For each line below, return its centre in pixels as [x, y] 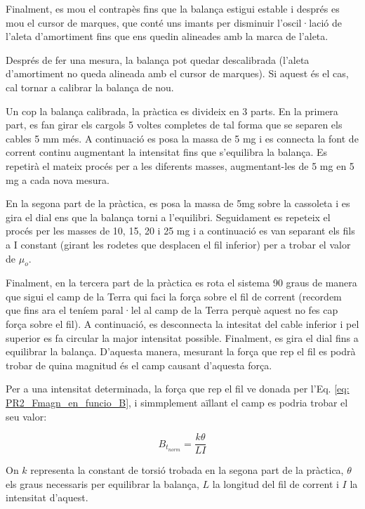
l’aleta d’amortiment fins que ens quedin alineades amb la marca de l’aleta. [167, 36]
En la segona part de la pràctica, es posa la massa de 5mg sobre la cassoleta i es [178, 203]
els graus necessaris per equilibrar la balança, [102, 483]
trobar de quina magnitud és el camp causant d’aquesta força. [139, 365]
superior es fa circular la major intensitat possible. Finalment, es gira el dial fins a [182, 337]
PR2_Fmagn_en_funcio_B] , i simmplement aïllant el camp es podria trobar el [177, 403]
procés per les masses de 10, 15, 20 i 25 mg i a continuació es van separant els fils [180, 231]
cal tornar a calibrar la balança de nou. [90, 87]
